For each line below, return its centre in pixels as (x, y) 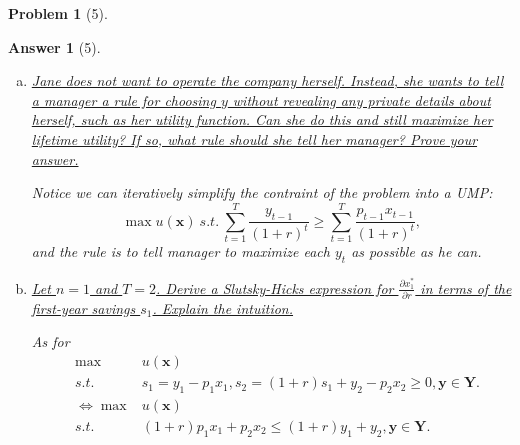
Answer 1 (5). (54, 46)
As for (50, 341)
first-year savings (83, 307)
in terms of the (466, 287)
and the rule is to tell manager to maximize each (180, 251)
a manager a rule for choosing (123, 99)
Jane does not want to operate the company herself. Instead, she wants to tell (267, 80)
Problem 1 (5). (58, 13)
